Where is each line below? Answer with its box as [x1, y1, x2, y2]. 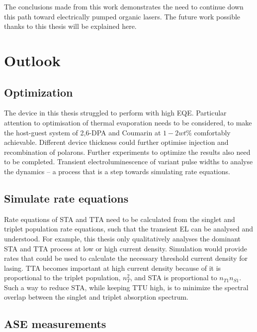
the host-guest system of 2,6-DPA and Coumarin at [4, 127, 161, 137]
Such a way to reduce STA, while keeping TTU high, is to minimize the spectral [4, 282, 249, 292]
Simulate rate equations [4, 190, 129, 206]
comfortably [194, 127, 231, 137]
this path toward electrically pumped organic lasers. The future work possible [4, 11, 241, 21]
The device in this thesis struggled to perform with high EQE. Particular [4, 108, 227, 118]
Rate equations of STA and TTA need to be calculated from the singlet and [4, 214, 235, 224]
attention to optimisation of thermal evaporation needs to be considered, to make [4, 117, 252, 127]
